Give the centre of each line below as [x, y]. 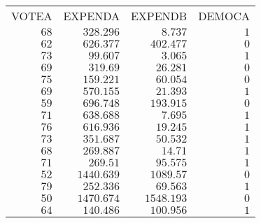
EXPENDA [91, 16]
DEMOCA [224, 16]
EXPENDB [159, 16]
